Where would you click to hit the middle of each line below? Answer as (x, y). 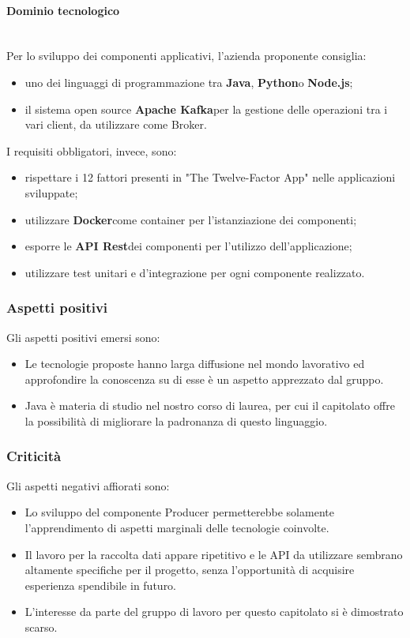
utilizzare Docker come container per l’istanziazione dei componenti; (191, 219)
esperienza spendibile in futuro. (101, 585)
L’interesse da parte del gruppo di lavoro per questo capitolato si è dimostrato (214, 612)
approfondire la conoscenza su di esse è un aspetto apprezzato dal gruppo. (204, 379)
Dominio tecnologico (63, 10)
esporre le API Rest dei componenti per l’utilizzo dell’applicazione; (188, 246)
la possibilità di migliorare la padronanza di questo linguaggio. (176, 420)
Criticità (34, 456)
